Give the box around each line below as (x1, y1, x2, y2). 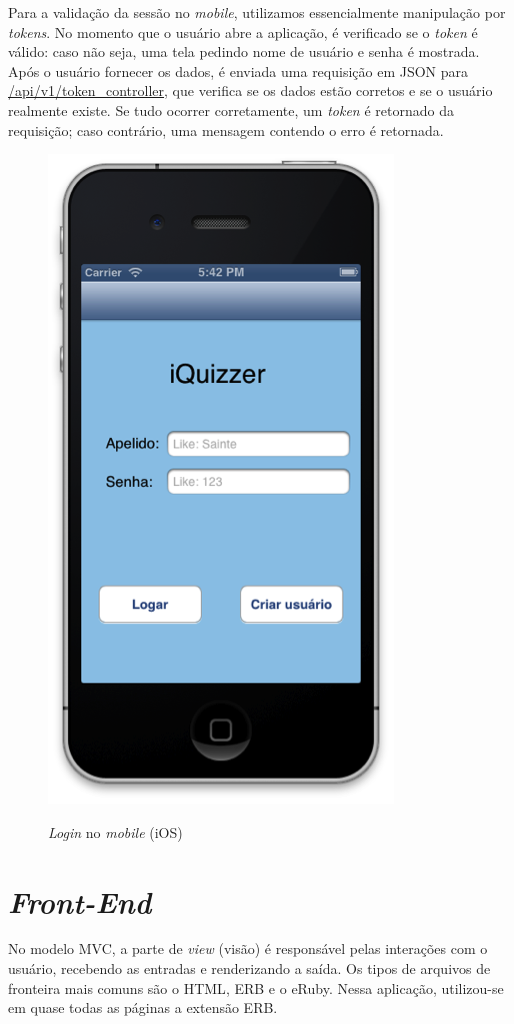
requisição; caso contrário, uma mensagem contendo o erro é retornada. (8, 119, 444, 140)
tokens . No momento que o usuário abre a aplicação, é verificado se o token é (8, 21, 478, 42)
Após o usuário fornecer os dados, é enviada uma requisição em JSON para (8, 60, 469, 81)
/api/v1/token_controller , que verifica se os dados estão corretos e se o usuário (8, 80, 493, 101)
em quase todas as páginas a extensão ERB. (8, 997, 278, 1018)
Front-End (8, 880, 152, 922)
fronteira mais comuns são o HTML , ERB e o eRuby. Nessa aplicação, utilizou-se (8, 977, 504, 998)
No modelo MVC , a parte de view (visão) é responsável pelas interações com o (8, 938, 488, 959)
